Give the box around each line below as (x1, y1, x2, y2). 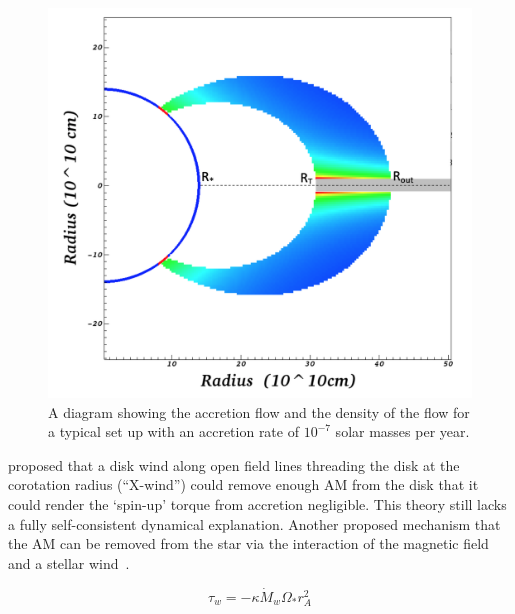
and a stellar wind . (8, 552, 130, 573)
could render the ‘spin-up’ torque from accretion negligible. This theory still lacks (8, 494, 507, 515)
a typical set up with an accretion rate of (48, 421, 299, 442)
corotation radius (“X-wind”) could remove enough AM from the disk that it (8, 474, 479, 495)
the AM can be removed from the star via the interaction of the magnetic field (8, 533, 489, 554)
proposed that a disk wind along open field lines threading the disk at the (8, 454, 460, 475)
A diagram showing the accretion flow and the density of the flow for (48, 401, 470, 422)
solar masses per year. (335, 421, 470, 442)
